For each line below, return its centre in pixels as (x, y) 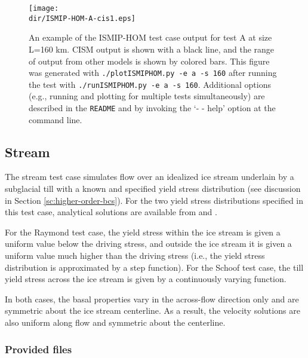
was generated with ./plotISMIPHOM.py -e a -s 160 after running (153, 73)
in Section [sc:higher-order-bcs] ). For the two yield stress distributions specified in (154, 200)
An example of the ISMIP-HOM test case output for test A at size (150, 37)
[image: (44, 8)
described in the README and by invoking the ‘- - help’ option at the (152, 108)
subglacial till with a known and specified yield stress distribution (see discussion (153, 189)
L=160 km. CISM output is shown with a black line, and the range (152, 49)
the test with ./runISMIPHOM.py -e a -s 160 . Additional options (150, 84)
